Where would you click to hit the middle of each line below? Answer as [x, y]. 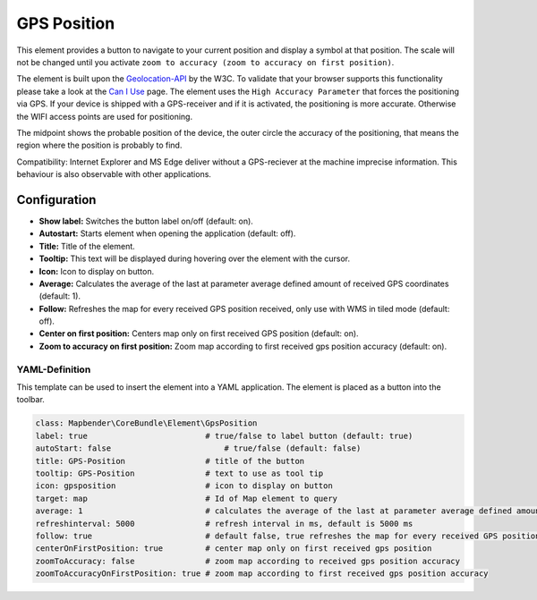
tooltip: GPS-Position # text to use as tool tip [179, 473]
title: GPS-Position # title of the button [170, 461]
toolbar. [30, 400]
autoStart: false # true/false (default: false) [198, 448]
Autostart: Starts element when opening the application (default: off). [167, 233]
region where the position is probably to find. [99, 145]
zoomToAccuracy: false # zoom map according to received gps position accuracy [248, 561]
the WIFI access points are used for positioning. [104, 116]
